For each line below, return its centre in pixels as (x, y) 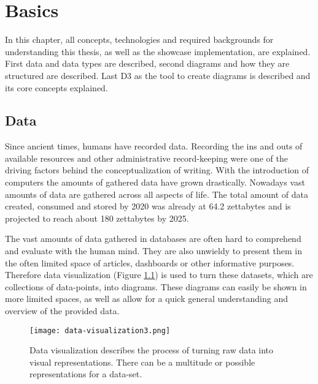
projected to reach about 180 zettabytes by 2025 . (97, 218)
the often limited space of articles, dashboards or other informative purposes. (150, 262)
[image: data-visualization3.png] (100, 330)
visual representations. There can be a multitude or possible (142, 362)
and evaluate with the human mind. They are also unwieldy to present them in (154, 251)
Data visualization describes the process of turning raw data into (152, 350)
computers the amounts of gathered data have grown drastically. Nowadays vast (155, 182)
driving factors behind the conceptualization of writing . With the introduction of (157, 170)
